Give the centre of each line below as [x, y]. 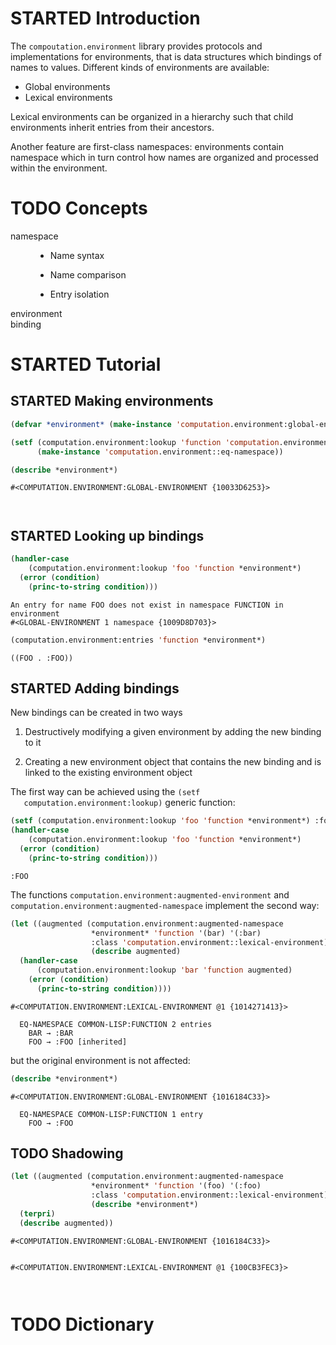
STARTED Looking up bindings [107, 535]
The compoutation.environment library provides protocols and [136, 46]
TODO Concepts [79, 208]
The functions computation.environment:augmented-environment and [150, 894]
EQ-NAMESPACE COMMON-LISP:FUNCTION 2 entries [116, 1024]
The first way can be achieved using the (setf [105, 792]
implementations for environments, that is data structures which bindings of [166, 56]
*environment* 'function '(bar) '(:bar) [176, 933]
